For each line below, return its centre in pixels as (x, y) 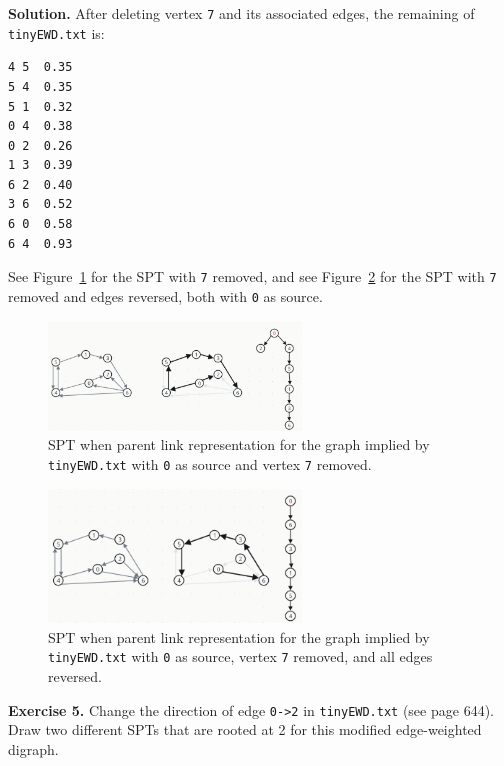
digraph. (33, 748)
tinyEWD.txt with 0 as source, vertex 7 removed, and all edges (240, 656)
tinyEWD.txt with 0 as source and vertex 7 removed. (210, 464)
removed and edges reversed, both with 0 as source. (165, 295)
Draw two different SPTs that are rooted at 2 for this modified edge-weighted (245, 729)
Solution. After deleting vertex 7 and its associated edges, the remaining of (241, 13)
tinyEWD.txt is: (56, 32)
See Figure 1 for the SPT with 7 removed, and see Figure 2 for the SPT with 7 (252, 276)
